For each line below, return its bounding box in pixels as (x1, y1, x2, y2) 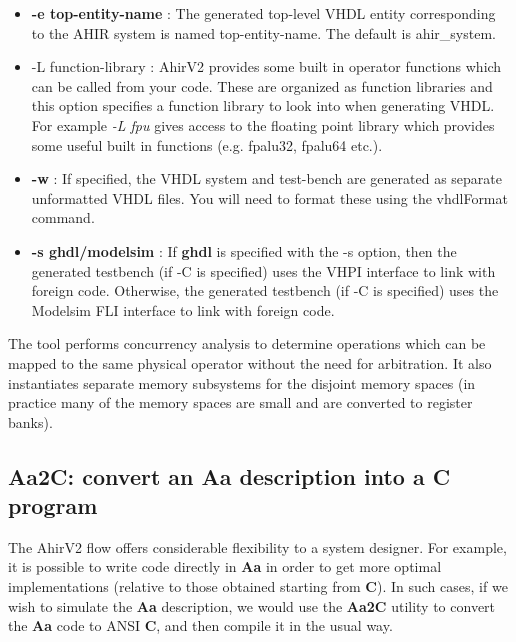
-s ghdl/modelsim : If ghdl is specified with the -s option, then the (31, 240, 457, 261)
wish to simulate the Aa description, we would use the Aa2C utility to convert (8, 595, 496, 616)
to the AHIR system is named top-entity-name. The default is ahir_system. (31, 22, 496, 43)
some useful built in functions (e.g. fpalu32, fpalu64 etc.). (31, 134, 383, 155)
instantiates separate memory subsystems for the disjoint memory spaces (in (8, 372, 476, 393)
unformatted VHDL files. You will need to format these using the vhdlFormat (31, 187, 508, 208)
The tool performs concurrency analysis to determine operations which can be (8, 333, 486, 354)
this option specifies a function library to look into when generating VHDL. (31, 95, 495, 116)
